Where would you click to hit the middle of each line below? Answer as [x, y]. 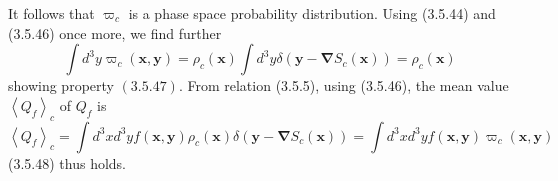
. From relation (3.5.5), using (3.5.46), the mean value [343, 85]
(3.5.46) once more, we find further [115, 32]
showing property [61, 85]
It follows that [51, 13]
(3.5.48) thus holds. [67, 162]
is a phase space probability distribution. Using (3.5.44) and [312, 13]
